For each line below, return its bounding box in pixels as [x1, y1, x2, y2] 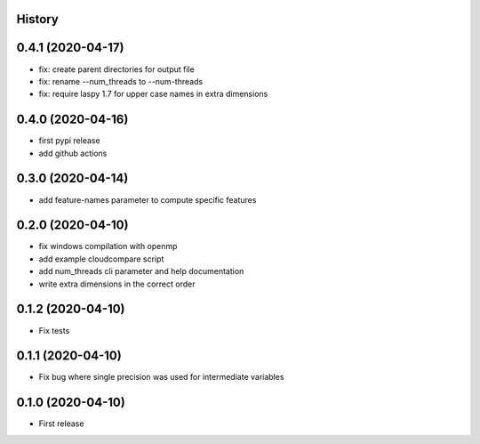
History [16, 12, 60, 27]
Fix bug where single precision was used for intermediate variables [38, 372, 284, 383]
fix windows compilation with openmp [38, 241, 178, 252]
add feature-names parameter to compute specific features [38, 194, 257, 205]
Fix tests [38, 325, 70, 335]
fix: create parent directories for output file [38, 63, 195, 75]
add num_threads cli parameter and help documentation [38, 266, 244, 277]
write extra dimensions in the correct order [38, 279, 196, 289]
